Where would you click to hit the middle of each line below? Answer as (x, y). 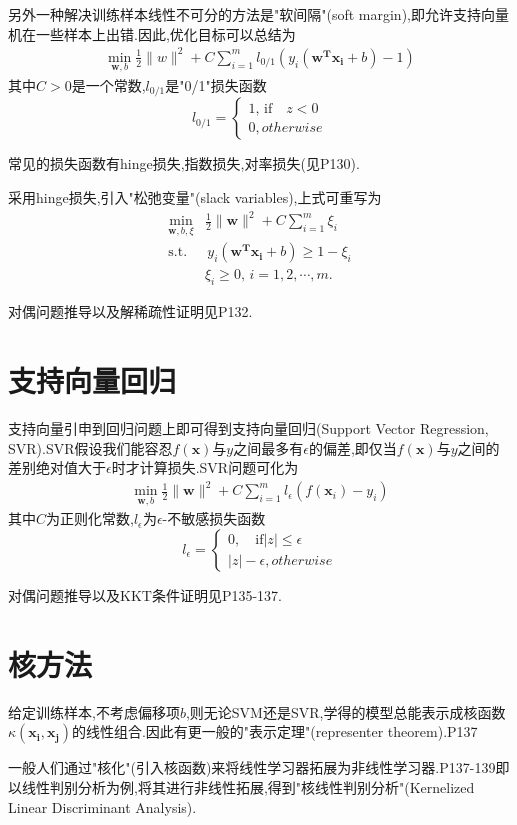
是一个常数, (108, 84)
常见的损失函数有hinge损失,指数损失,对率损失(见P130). (184, 163)
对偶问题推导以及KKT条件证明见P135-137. (145, 595)
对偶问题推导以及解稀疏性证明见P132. (130, 311)
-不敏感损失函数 (214, 518)
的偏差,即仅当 (352, 447)
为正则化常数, (90, 518)
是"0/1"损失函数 (216, 84)
